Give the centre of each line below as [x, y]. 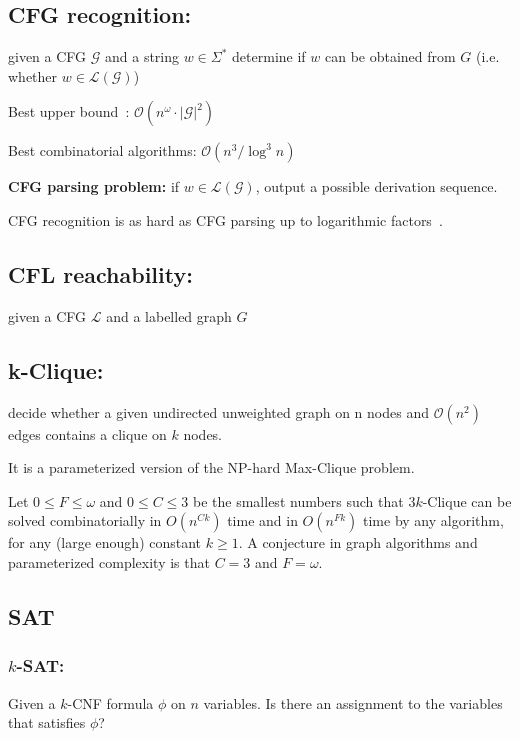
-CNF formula [110, 702]
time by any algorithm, [433, 520]
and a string [142, 56]
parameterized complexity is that [109, 561]
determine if [269, 56]
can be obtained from [390, 56]
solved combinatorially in [85, 520]
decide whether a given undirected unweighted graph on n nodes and [218, 411]
